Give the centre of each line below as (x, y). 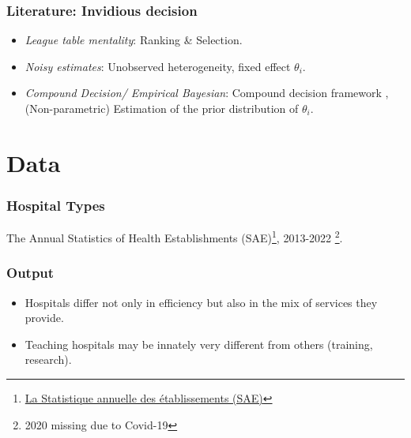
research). (48, 359)
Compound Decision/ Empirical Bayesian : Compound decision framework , (207, 93)
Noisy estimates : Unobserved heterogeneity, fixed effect (158, 66)
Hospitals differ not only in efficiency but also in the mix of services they (201, 302)
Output (30, 273)
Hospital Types (56, 205)
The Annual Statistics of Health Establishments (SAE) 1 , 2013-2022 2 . (175, 236)
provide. (44, 318)
